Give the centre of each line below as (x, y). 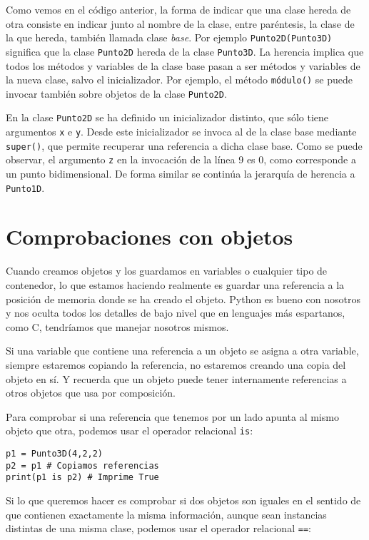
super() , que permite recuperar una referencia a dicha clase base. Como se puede (184, 145)
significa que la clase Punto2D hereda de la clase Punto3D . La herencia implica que (185, 51)
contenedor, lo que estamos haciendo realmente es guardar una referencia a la (175, 285)
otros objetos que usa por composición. (91, 393)
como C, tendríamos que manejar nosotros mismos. (117, 326)
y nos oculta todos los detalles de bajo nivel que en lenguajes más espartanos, (176, 313)
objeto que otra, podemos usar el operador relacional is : (130, 431)
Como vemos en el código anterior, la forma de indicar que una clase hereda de (178, 9)
